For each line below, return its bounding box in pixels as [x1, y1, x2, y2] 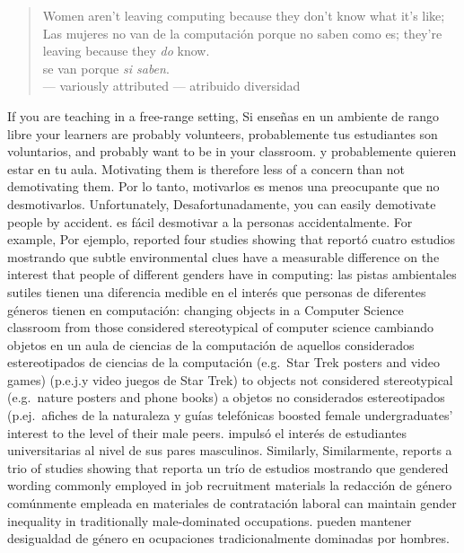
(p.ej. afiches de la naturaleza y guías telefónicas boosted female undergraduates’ [7, 406, 453, 425]
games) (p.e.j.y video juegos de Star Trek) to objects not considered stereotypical [7, 370, 453, 389]
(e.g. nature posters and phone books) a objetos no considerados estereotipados [7, 388, 445, 407]
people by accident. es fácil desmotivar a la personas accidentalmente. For [7, 212, 413, 231]
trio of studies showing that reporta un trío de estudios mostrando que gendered [7, 458, 449, 477]
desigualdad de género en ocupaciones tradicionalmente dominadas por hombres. [7, 529, 450, 548]
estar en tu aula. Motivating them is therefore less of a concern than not [7, 159, 406, 178]
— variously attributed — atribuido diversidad [42, 76, 301, 95]
